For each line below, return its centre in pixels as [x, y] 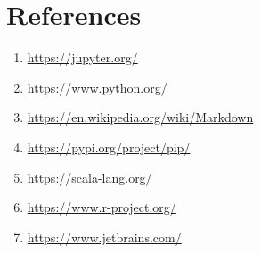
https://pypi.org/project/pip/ [109, 147]
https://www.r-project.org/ [102, 207]
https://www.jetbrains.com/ [104, 237]
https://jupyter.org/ [82, 57]
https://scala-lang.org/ [90, 177]
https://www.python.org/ [97, 87]
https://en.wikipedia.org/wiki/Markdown [140, 117]
